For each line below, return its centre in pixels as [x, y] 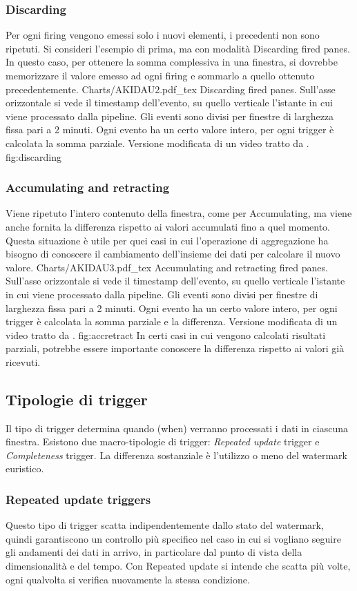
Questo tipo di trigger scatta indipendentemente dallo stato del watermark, [165, 525]
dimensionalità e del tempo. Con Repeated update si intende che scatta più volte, [178, 566]
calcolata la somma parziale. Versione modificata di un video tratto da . [157, 143]
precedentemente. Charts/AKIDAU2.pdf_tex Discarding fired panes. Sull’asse [171, 89]
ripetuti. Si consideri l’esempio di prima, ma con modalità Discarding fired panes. [178, 48]
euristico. [25, 468]
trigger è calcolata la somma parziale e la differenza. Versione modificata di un [172, 321]
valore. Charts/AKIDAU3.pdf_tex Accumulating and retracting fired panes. [167, 267]
